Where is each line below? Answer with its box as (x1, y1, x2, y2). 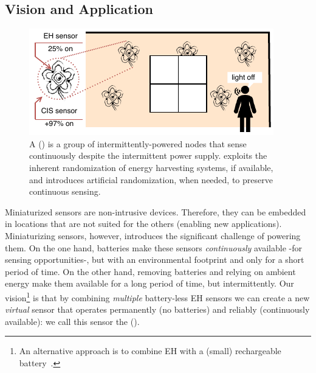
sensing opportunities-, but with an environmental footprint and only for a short (5, 253, 304, 266)
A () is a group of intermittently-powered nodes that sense (29, 137, 247, 150)
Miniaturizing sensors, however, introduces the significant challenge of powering (5, 229, 301, 242)
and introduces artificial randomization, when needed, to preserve (29, 173, 273, 186)
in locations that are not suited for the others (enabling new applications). (5, 217, 282, 230)
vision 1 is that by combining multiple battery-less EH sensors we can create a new (5, 289, 310, 304)
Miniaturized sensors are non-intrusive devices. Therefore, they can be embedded (5, 205, 306, 218)
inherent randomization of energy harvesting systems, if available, (29, 161, 273, 173)
